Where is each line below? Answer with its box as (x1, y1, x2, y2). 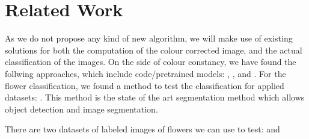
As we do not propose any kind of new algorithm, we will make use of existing (5, 32, 293, 45)
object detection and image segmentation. (5, 102, 158, 115)
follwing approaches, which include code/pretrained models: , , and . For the (5, 67, 286, 79)
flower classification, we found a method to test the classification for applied (5, 79, 284, 91)
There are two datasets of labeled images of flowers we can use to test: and (5, 123, 280, 135)
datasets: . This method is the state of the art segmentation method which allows (5, 91, 305, 103)
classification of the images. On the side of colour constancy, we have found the (5, 55, 296, 68)
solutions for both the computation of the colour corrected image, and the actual (5, 43, 302, 56)
